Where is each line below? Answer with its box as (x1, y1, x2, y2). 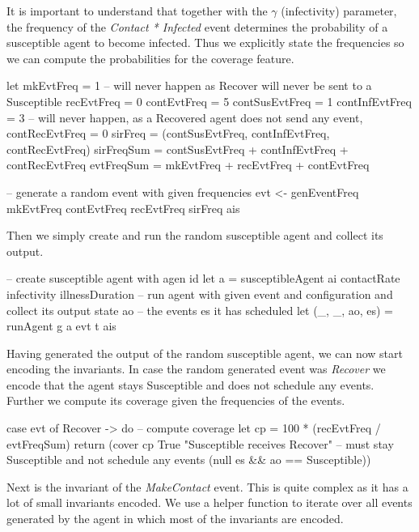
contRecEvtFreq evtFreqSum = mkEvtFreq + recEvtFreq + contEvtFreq (6, 156, 370, 173)
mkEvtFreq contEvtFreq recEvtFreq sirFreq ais (6, 199, 240, 216)
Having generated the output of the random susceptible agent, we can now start (6, 344, 403, 361)
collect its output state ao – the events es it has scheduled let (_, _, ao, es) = (6, 301, 394, 318)
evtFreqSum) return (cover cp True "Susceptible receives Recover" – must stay (6, 435, 394, 452)
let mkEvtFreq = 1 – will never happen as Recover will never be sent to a (6, 77, 372, 94)
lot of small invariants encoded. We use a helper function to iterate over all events (6, 494, 413, 511)
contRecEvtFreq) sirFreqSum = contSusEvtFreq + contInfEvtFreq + (6, 140, 349, 157)
